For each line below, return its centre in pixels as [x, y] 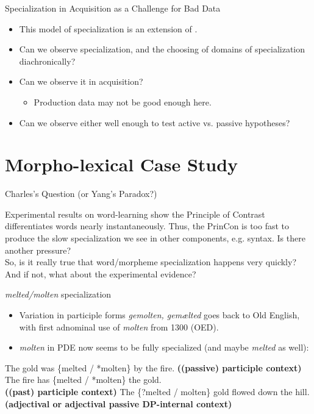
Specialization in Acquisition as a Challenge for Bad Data [113, 8]
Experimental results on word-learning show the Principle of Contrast [135, 214]
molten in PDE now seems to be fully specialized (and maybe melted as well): [164, 347]
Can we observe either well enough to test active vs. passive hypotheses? [155, 122]
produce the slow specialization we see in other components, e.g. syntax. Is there [155, 238]
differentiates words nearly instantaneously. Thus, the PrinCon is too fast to [147, 226]
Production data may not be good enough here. [123, 102]
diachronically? [47, 61]
